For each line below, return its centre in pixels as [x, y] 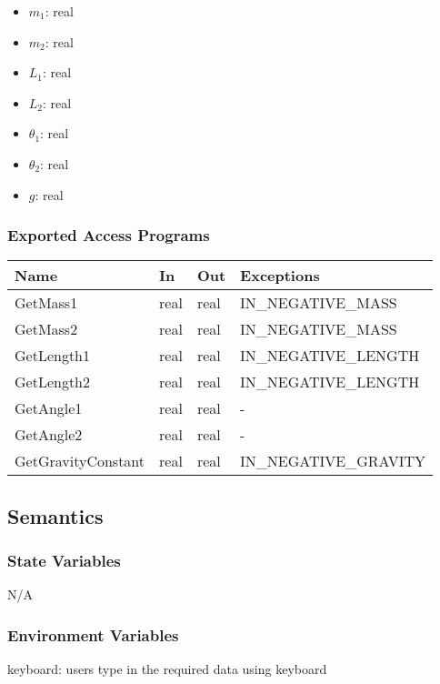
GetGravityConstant [80, 461]
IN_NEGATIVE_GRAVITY [333, 461]
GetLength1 [53, 356]
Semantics [55, 515]
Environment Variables [93, 634]
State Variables [64, 561]
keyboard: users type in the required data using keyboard [167, 669]
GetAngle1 [49, 408]
